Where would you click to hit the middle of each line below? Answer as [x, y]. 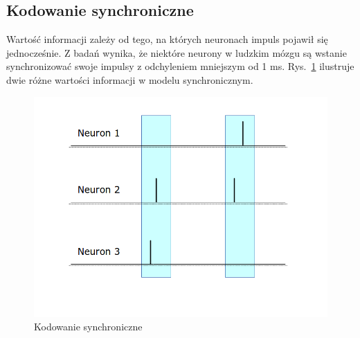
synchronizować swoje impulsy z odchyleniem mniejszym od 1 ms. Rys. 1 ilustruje [180, 66]
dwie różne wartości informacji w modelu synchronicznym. [130, 79]
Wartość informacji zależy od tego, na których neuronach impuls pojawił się [167, 39]
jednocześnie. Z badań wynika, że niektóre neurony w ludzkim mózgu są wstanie [177, 52]
